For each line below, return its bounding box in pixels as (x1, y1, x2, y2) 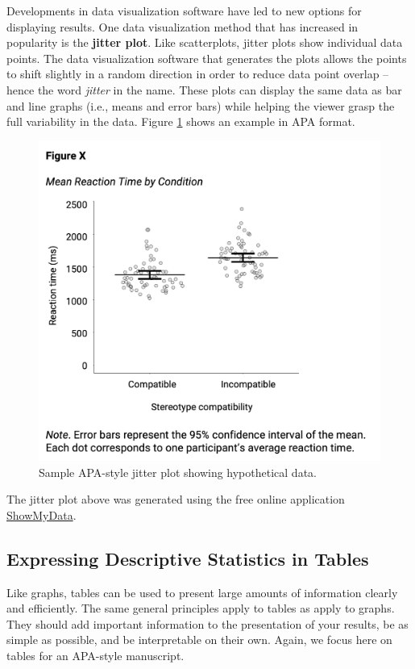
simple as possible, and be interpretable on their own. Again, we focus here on (6, 631, 392, 648)
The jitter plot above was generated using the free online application (6, 491, 345, 508)
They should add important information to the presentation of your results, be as (6, 615, 409, 632)
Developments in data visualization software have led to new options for (6, 2, 362, 19)
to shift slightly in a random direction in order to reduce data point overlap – (6, 65, 389, 82)
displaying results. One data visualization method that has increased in (6, 18, 359, 35)
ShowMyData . (6, 506, 77, 523)
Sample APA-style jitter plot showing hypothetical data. (39, 463, 317, 480)
